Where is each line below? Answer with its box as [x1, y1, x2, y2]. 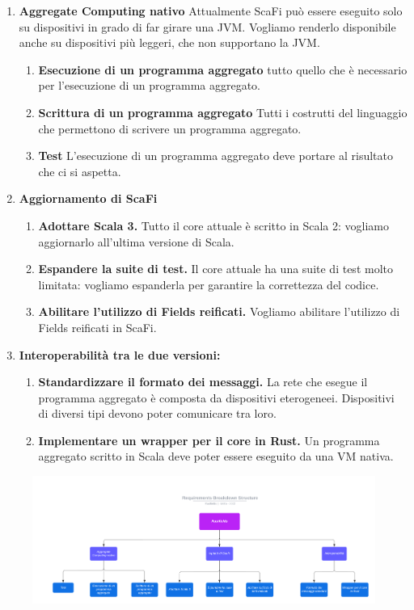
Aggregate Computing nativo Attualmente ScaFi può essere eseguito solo [19, 2, 403, 19]
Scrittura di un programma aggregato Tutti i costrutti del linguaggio [38, 103, 408, 120]
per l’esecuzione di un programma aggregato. [38, 77, 260, 94]
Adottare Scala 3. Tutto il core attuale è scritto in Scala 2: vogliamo [38, 217, 389, 233]
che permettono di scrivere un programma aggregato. [38, 120, 302, 137]
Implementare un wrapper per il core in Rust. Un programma [38, 431, 380, 448]
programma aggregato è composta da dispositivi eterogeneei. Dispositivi [38, 389, 395, 406]
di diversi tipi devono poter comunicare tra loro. [38, 405, 277, 422]
